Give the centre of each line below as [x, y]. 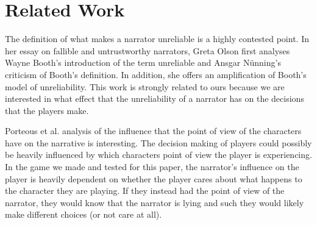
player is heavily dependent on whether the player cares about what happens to [154, 178]
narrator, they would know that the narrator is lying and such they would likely [155, 202]
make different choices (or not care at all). [84, 214]
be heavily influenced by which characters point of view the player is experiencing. [158, 155]
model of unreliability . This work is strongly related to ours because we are [145, 86]
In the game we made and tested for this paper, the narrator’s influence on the [152, 167]
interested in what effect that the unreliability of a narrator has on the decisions [155, 98]
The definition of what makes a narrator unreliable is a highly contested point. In [157, 39]
